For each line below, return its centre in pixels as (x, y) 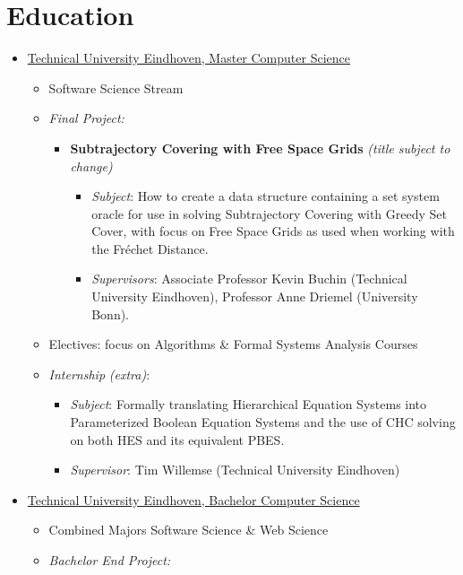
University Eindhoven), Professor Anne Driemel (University (255, 296)
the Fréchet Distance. (150, 248)
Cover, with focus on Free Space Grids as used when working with (273, 231)
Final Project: (86, 118)
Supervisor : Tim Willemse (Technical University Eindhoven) (235, 470)
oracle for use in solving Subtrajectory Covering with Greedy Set (269, 213)
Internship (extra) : (99, 374)
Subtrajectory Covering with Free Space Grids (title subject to (260, 148)
